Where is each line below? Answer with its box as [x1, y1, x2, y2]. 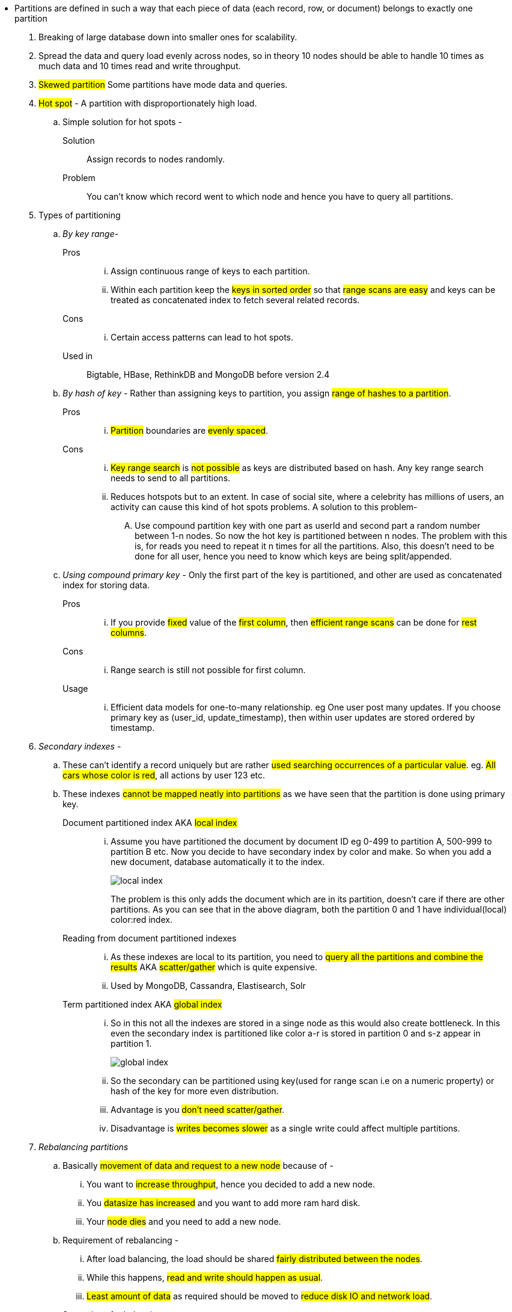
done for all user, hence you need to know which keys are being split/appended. [135, 551, 452, 561]
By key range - [62, 229, 118, 239]
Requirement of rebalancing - [62, 1235, 179, 1245]
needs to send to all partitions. [111, 473, 231, 483]
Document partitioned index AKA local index [62, 818, 237, 828]
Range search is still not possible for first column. [111, 665, 306, 675]
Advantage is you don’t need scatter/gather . [111, 1104, 285, 1115]
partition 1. [111, 1038, 152, 1049]
